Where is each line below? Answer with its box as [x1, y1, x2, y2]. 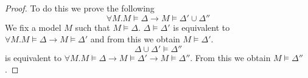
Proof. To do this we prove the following [5, 2, 155, 14]
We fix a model [5, 21, 61, 33]
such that [75, 21, 110, 33]
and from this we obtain [90, 33, 180, 45]
